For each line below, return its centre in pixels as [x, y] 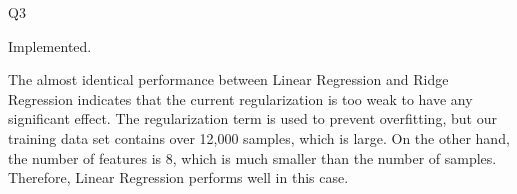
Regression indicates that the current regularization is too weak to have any [240, 98]
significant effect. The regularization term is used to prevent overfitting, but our [252, 118]
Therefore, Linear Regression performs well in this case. [178, 177]
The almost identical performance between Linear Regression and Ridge [228, 79]
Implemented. [50, 45]
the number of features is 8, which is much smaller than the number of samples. [252, 157]
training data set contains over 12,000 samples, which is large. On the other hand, [259, 137]
